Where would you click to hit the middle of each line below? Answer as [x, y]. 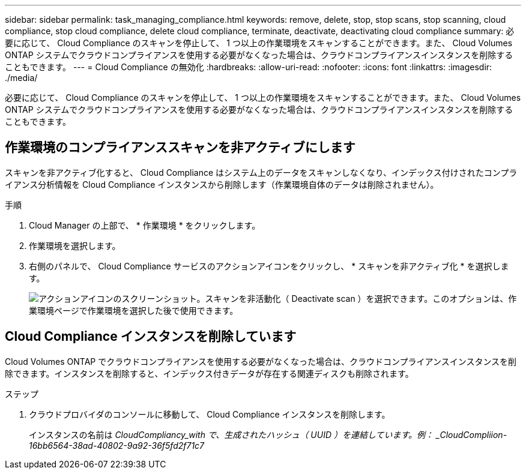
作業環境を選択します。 [75, 245]
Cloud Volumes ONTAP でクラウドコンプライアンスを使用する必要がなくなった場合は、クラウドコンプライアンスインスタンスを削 [261, 361]
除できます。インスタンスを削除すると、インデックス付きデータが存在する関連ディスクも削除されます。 [209, 373]
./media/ [21, 78]
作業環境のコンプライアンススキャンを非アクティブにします [180, 148]
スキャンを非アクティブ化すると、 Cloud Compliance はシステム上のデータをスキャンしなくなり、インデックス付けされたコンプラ [261, 172]
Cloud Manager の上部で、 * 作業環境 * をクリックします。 [145, 225]
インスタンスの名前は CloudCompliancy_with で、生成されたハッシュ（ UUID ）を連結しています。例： [231, 434]
